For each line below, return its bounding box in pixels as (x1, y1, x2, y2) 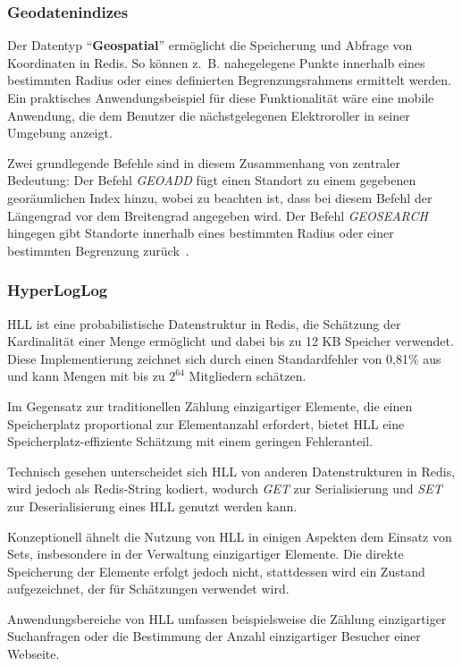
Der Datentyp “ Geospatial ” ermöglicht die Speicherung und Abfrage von (7, 36, 413, 55)
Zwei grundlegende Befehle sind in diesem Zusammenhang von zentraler (7, 153, 400, 172)
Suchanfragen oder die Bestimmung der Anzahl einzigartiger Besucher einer (7, 627, 421, 645)
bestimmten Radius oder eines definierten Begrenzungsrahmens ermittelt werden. (7, 71, 451, 89)
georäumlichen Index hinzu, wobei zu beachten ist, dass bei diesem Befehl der (7, 188, 433, 207)
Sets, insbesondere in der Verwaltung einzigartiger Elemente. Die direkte (7, 544, 404, 563)
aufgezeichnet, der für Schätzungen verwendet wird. (7, 579, 290, 598)
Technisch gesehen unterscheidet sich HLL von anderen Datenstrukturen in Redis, (7, 461, 456, 480)
